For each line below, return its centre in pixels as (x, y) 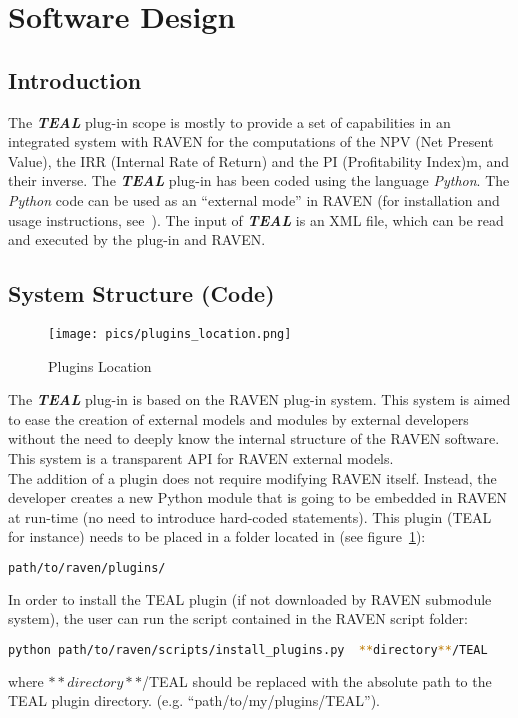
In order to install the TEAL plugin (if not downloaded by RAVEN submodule (250, 598)
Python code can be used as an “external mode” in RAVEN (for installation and (254, 199)
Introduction (75, 79)
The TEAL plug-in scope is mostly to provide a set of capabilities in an (229, 121)
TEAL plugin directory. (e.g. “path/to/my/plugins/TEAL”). (194, 700)
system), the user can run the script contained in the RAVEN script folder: (238, 618)
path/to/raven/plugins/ (87, 567)
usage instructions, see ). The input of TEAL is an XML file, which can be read (256, 219)
